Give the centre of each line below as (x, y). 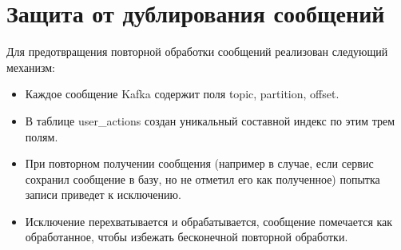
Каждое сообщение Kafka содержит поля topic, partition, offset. (182, 94)
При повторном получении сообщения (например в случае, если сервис (199, 163)
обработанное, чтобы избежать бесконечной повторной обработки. (187, 237)
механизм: (31, 67)
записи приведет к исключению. (103, 194)
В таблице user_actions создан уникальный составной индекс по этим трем (210, 120)
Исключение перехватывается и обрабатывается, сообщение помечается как (209, 221)
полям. (42, 136)
